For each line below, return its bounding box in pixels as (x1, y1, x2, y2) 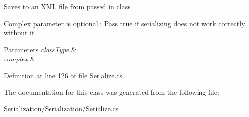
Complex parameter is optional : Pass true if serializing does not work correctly (4, 18, 245, 28)
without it (4, 28, 35, 38)
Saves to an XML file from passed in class (4, 1, 131, 11)
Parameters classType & (4, 44, 77, 54)
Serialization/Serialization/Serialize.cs (4, 103, 119, 114)
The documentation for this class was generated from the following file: (4, 87, 219, 97)
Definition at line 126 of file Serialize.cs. (4, 70, 124, 80)
